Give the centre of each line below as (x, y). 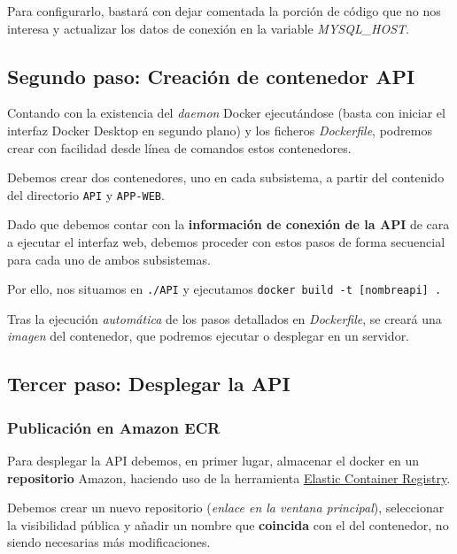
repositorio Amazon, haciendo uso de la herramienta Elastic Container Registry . (229, 477)
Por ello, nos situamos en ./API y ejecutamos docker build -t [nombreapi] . (225, 289)
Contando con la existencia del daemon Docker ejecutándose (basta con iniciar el (226, 113)
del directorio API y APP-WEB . (86, 194)
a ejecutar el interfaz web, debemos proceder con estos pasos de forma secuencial (226, 242)
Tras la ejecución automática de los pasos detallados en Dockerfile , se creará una (225, 318)
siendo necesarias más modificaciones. (109, 542)
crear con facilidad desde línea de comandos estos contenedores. (179, 147)
